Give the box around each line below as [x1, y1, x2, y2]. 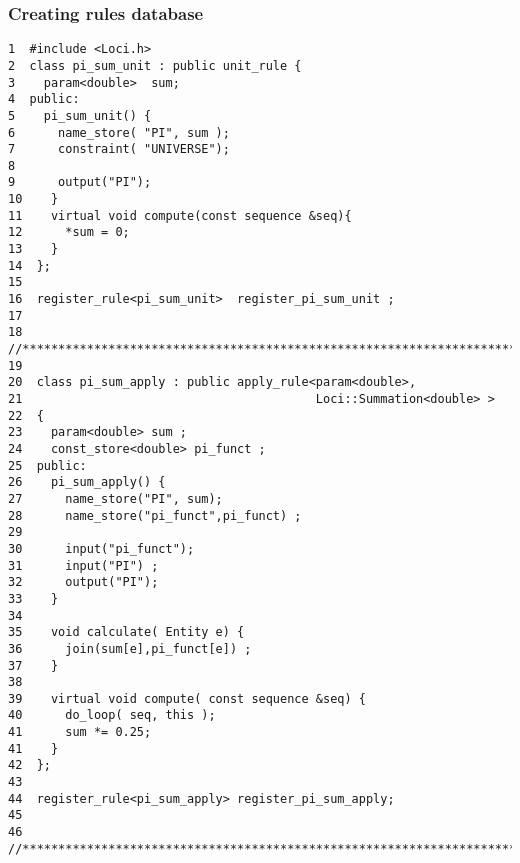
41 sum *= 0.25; [8, 725, 152, 740]
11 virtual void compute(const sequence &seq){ [8, 208, 352, 223]
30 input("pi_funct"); [8, 541, 195, 556]
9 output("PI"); [8, 175, 152, 190]
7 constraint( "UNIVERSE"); [8, 142, 230, 157]
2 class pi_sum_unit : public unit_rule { [8, 58, 302, 73]
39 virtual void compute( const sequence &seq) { [8, 691, 366, 706]
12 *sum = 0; [8, 225, 130, 240]
